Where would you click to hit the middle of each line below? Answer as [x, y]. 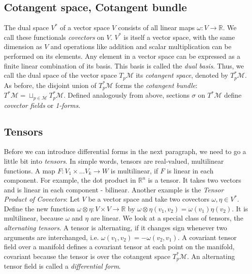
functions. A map [30, 170]
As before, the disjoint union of [50, 85]
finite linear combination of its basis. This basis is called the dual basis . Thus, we [124, 65]
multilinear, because [34, 218]
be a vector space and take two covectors [149, 199]
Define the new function [39, 208]
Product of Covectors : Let [42, 199]
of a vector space [85, 27]
